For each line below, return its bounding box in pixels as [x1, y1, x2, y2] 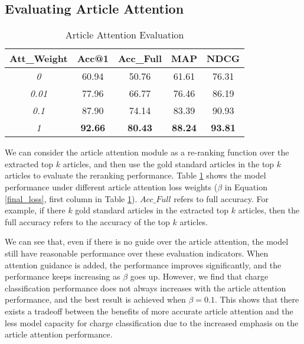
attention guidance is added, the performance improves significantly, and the [5, 258, 282, 271]
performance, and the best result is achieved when [5, 293, 186, 306]
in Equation [224, 180, 267, 193]
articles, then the [238, 204, 300, 216]
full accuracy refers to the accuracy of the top [5, 215, 170, 228]
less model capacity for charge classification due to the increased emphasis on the [5, 316, 299, 329]
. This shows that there [214, 293, 299, 306]
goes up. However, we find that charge [130, 270, 269, 283]
